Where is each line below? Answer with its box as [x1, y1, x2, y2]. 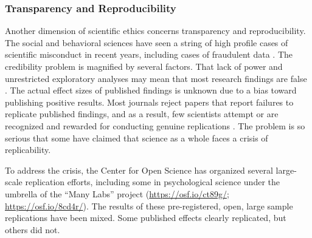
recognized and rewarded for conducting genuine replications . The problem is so [5, 119, 305, 132]
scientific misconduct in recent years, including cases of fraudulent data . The [5, 48, 293, 61]
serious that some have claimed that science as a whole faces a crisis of [5, 131, 268, 144]
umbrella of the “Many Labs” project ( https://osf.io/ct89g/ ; [5, 187, 229, 200]
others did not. [5, 223, 60, 236]
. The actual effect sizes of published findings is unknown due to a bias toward [5, 84, 297, 97]
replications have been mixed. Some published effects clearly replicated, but [5, 211, 286, 224]
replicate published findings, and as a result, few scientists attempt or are [5, 107, 279, 120]
